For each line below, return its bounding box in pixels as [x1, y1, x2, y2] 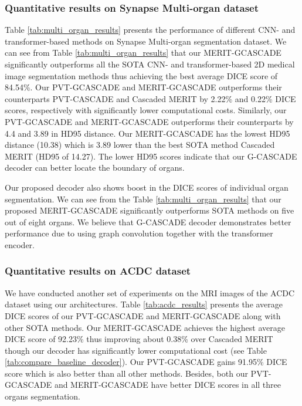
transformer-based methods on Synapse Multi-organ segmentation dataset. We [5, 35, 287, 47]
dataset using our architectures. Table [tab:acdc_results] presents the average [5, 298, 283, 310]
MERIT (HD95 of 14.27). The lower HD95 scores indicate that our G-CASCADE [5, 150, 297, 162]
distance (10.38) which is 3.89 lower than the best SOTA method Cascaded [5, 138, 275, 151]
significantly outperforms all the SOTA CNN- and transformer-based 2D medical [5, 58, 295, 70]
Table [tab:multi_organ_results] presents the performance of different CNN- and [5, 23, 296, 36]
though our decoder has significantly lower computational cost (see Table [5, 344, 267, 356]
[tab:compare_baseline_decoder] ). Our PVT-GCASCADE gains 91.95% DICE [5, 356, 287, 368]
